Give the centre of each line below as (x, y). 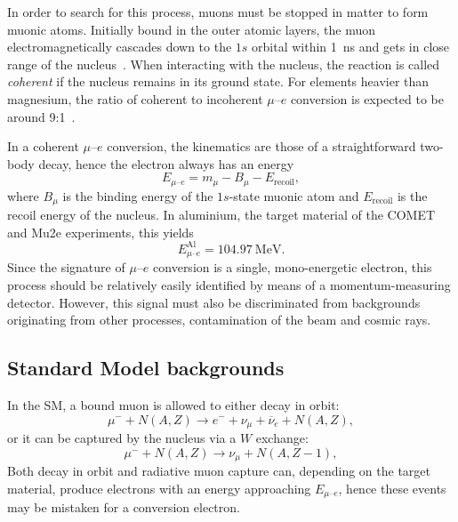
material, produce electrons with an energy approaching (159, 488)
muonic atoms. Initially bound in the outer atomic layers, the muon (192, 29)
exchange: (282, 438)
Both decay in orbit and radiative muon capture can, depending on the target (219, 471)
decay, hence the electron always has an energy (166, 163)
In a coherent (43, 146)
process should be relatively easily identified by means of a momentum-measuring (229, 284)
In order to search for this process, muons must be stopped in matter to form (218, 12)
